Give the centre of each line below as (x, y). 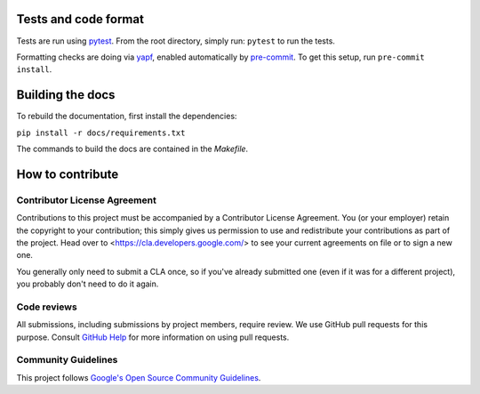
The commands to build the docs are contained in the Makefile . (132, 149)
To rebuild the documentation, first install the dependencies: (127, 117)
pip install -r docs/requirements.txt (101, 133)
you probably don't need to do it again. (88, 284)
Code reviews (47, 307)
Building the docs (66, 95)
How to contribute (68, 174)
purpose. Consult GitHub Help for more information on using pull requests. (153, 337)
